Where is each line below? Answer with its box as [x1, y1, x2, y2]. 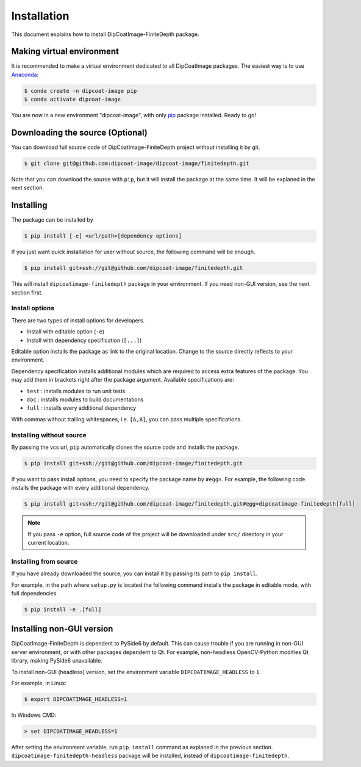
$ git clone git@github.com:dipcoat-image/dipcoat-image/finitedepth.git [24, 160, 249, 167]
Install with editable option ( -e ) [26, 328, 105, 335]
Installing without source [11, 431, 87, 439]
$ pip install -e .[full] [24, 606, 102, 613]
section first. [11, 289, 43, 296]
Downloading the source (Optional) [11, 128, 148, 138]
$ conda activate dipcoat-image [24, 96, 121, 103]
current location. [27, 539, 70, 546]
